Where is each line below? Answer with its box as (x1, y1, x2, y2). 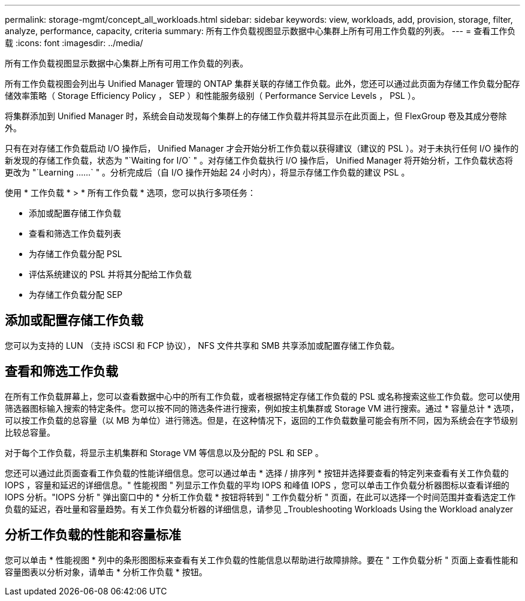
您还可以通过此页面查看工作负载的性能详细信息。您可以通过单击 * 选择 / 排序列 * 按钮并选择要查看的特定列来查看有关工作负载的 (5, 467, 509, 478)
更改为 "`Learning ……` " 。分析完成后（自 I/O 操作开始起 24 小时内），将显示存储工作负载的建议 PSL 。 (5, 167, 410, 177)
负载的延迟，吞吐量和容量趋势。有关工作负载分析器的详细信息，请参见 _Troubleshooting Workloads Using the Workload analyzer (5, 503, 514, 514)
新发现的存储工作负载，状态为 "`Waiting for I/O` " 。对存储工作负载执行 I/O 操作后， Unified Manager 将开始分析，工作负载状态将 (5, 155, 514, 165)
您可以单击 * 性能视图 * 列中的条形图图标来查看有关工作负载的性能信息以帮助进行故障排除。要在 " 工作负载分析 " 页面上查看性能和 (5, 554, 518, 565)
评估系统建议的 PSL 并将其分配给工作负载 (29, 269, 192, 279)
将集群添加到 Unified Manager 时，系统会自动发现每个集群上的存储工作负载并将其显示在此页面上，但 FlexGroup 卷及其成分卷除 (5, 111, 507, 121)
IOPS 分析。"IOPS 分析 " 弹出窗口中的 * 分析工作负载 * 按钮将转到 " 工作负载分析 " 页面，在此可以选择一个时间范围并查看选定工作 (5, 491, 516, 502)
